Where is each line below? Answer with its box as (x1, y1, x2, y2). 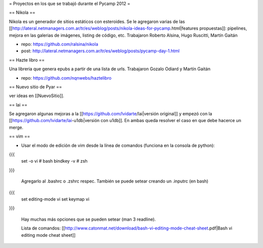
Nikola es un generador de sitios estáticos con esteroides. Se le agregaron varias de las (9, 19, 185, 24)
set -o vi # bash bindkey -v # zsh (21, 158, 88, 164)
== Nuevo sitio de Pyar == (9, 83, 62, 90)
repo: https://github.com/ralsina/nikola (21, 41, 98, 47)
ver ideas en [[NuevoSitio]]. (9, 93, 64, 99)
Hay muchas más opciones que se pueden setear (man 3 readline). (21, 216, 156, 222)
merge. (9, 124, 24, 130)
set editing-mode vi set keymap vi (21, 196, 90, 202)
